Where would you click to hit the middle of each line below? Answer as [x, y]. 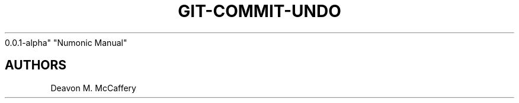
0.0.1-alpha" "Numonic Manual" [66, 42]
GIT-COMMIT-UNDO [259, 11]
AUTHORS [36, 65]
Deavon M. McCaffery [93, 88]
